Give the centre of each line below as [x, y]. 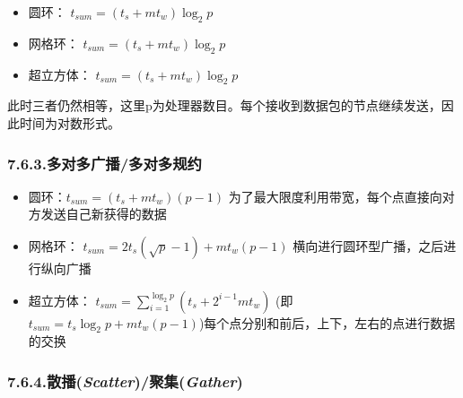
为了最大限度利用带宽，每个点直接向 [335, 196]
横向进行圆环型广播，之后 [368, 245]
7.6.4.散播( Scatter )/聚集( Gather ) [125, 381]
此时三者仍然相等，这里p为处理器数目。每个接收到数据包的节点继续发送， [224, 105]
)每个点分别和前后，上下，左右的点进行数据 [327, 322]
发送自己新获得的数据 [104, 214]
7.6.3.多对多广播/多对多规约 [105, 163]
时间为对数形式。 [70, 122]
